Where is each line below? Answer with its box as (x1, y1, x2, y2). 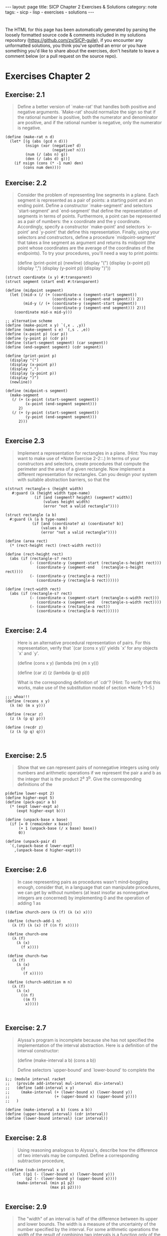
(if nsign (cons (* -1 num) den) (14, 161, 84, 166)
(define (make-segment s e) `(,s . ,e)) (5, 327, 91, 332)
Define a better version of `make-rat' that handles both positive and (17, 104, 156, 110)
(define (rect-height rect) (5, 551, 64, 557)
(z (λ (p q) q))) (9, 729, 46, 734)
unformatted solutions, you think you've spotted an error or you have (5, 42, 147, 48)
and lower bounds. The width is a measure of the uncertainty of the (17, 1221, 156, 1227)
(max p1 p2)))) (49, 1185, 81, 1190)
